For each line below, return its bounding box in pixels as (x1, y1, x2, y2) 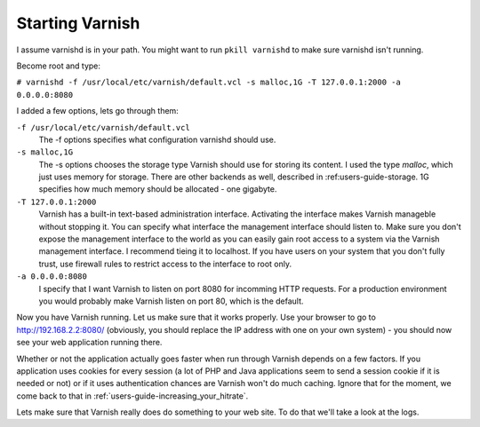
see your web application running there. (16, 337, 163, 348)
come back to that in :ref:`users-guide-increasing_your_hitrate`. (16, 391, 249, 401)
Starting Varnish (16, 13, 140, 33)
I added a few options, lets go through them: (16, 106, 180, 116)
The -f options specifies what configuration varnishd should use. (38, 134, 276, 145)
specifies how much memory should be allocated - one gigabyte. (38, 184, 277, 194)
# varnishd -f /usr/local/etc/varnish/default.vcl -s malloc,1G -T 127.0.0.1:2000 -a (16, 77, 402, 88)
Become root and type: (16, 60, 101, 71)
